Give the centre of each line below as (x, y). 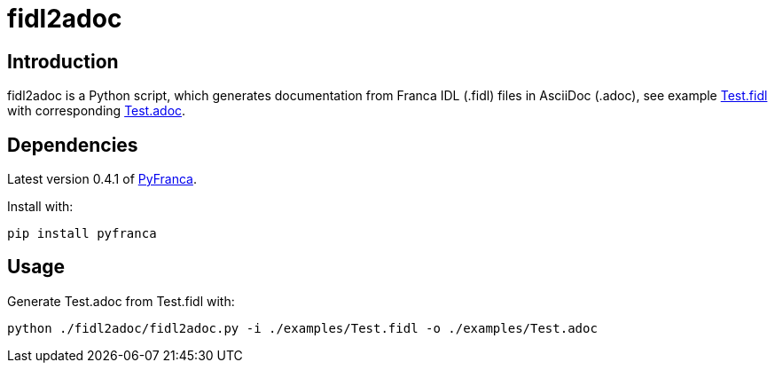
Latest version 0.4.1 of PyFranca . (102, 179)
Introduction (63, 61)
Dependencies (73, 145)
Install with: (40, 207)
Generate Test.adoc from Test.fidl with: (121, 301)
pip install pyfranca (82, 234)
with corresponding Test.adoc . (97, 111)
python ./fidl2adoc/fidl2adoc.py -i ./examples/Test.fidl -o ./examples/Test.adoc (302, 328)
